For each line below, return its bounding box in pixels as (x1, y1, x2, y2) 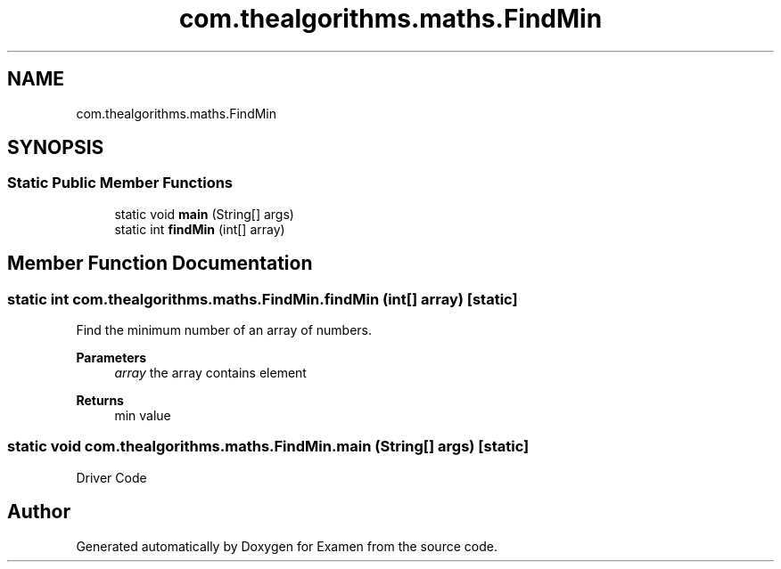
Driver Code (76, 469, 147, 485)
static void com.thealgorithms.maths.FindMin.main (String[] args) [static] (7, 437, 530, 456)
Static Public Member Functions (7, 174, 234, 192)
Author (7, 500, 70, 524)
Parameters (76, 350, 147, 366)
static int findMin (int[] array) (114, 221, 285, 237)
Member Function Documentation (7, 252, 313, 275)
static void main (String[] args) (114, 206, 294, 222)
